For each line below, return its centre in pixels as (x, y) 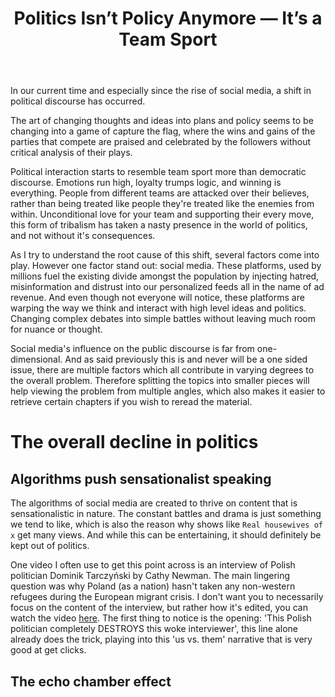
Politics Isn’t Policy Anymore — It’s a (168, 18)
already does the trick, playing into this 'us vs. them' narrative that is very (161, 639)
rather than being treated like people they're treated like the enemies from (162, 204)
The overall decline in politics (134, 442)
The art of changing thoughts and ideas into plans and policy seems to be (162, 121)
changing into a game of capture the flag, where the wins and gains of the (163, 131)
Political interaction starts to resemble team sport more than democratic (158, 172)
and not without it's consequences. (83, 236)
